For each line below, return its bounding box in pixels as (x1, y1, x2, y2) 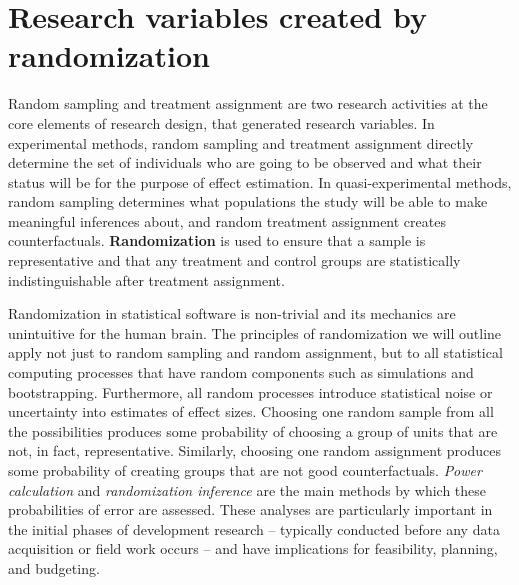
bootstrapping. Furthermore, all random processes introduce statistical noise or (8, 381, 493, 402)
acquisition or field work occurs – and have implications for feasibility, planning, (8, 538, 498, 559)
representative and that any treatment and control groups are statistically (8, 250, 461, 271)
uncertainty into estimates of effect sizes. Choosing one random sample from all (8, 401, 494, 422)
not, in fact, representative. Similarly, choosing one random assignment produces (8, 440, 501, 461)
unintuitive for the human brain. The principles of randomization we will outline (8, 322, 502, 343)
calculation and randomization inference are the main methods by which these (8, 479, 487, 500)
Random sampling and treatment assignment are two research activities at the (8, 93, 488, 114)
